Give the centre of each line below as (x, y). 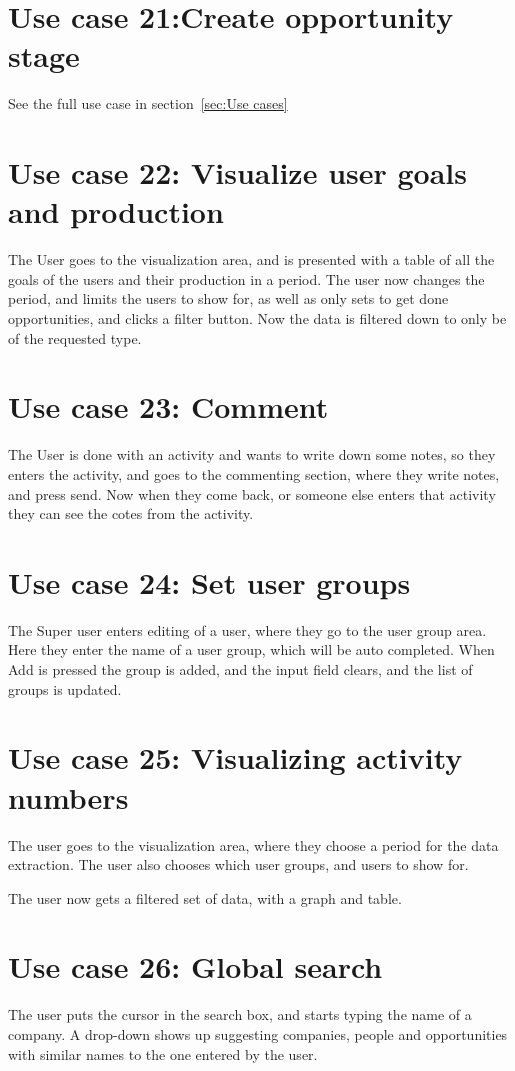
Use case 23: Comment (168, 406)
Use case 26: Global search (195, 966)
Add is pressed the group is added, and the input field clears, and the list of (240, 669)
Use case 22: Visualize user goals (238, 172)
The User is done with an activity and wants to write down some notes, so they (252, 454)
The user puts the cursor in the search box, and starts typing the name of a (240, 1014)
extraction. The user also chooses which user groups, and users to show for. (238, 864)
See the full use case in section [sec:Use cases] (148, 103)
